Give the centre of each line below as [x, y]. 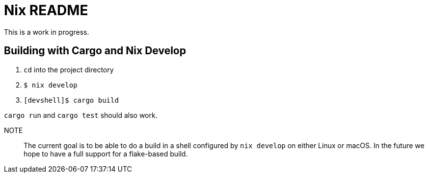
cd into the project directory [69, 69]
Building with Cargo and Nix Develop [95, 51]
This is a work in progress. [47, 32]
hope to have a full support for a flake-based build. [106, 154]
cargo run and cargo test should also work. [81, 115]
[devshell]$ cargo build [71, 100]
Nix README [46, 10]
